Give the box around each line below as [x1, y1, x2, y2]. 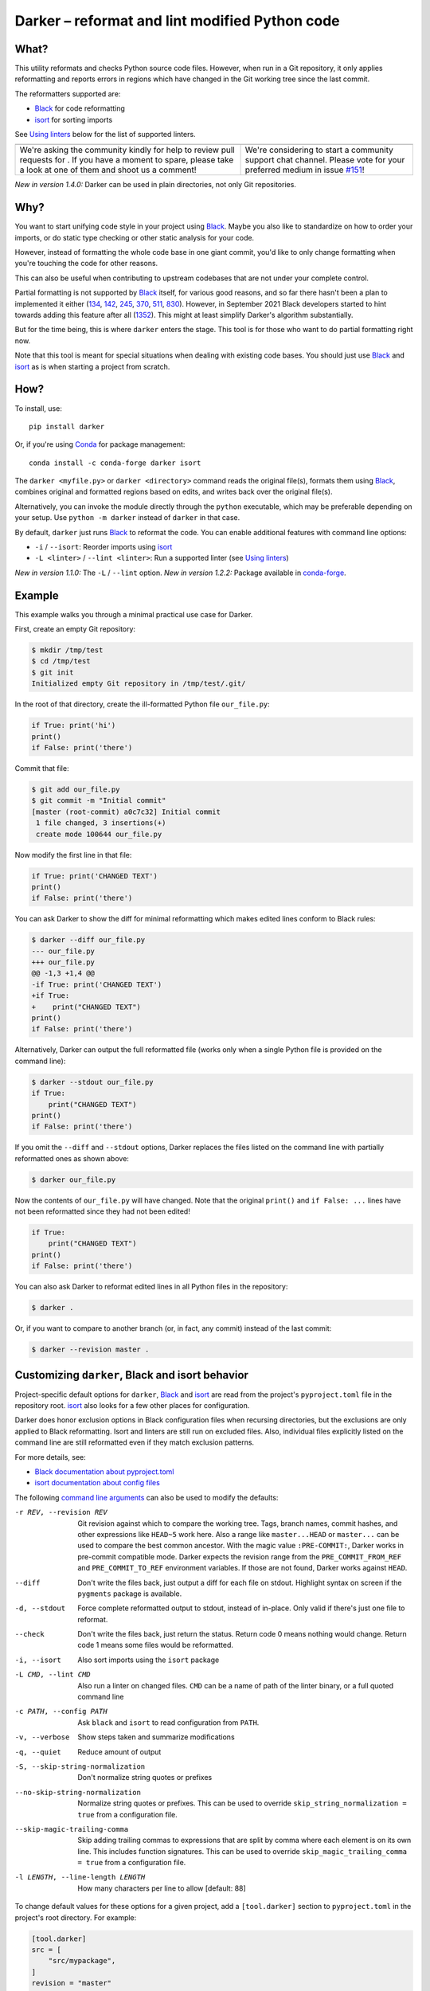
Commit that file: [14, 764, 69, 773]
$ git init [31, 667, 74, 677]
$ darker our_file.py [31, 1175, 116, 1184]
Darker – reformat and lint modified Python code [14, 12, 340, 29]
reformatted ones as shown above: [14, 1153, 129, 1163]
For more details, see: [14, 1452, 87, 1461]
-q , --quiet [14, 1747, 61, 1756]
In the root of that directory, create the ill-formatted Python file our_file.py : [14, 699, 270, 709]
